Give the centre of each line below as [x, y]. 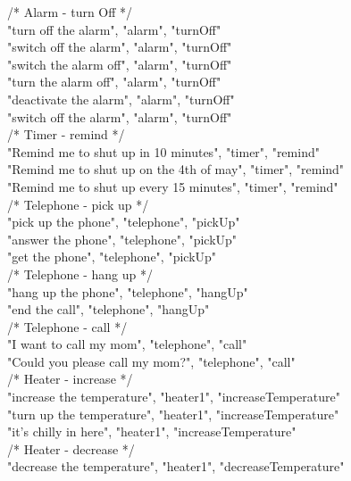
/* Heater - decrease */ [71, 448]
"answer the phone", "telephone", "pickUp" [122, 239]
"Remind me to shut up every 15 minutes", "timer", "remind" [173, 186]
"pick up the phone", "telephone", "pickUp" [124, 222]
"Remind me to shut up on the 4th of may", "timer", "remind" [176, 169]
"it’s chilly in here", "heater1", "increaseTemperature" [152, 431]
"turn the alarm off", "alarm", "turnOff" [114, 82]
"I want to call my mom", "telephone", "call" [127, 344]
